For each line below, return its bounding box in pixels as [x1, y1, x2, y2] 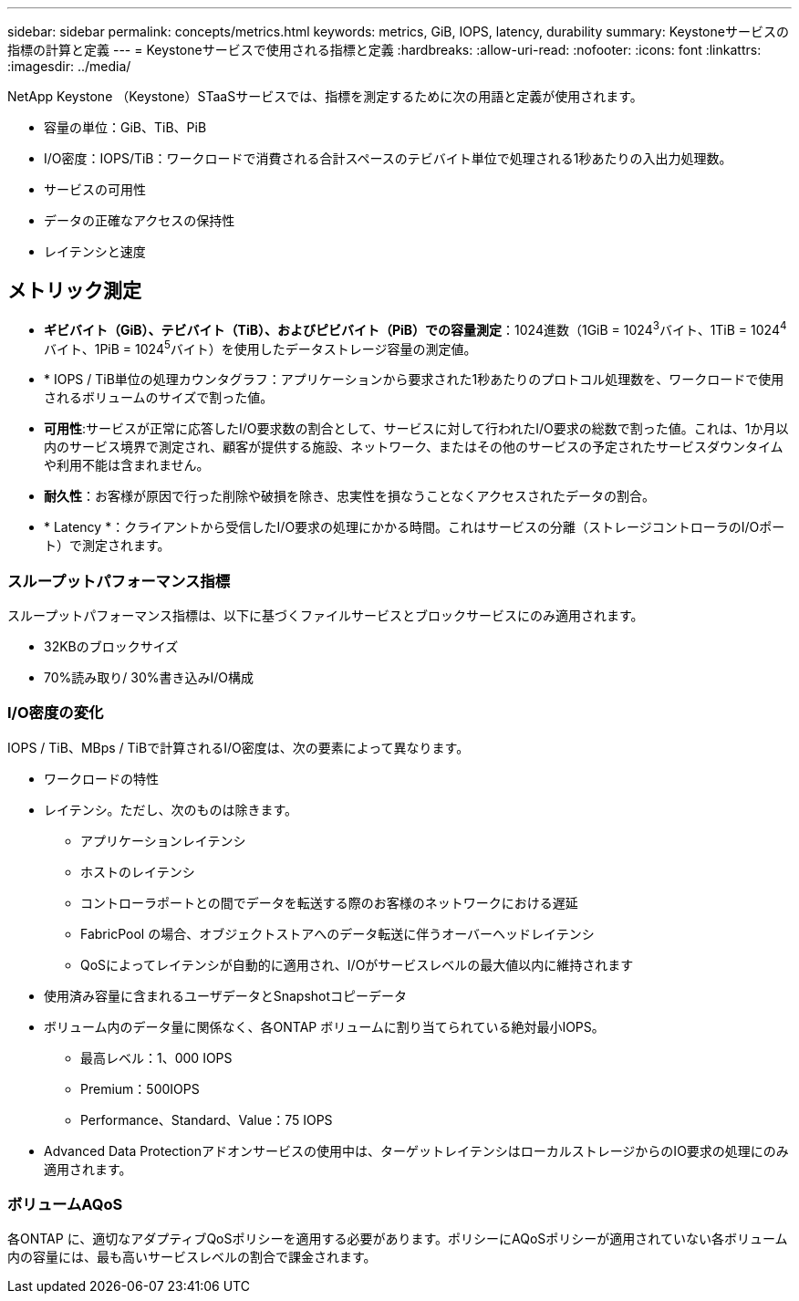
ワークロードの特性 [44, 770, 159, 786]
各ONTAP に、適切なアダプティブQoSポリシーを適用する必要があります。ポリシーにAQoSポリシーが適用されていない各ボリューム [7, 1231, 788, 1247]
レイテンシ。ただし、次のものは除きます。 [44, 801, 298, 817]
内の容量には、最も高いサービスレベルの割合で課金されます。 [7, 1249, 377, 1265]
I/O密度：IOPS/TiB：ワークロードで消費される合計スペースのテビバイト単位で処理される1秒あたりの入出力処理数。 [44, 151, 732, 166]
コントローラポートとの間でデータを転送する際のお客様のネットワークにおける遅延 [80, 894, 578, 911]
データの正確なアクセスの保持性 [44, 213, 235, 228]
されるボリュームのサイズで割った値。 [44, 390, 274, 406]
